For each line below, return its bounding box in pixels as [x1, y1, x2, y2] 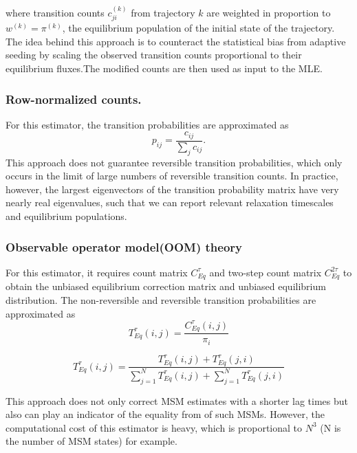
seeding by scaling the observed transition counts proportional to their [6, 47, 302, 62]
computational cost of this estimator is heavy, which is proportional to [6, 420, 303, 434]
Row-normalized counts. [6, 90, 142, 107]
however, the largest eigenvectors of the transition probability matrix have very [6, 181, 339, 196]
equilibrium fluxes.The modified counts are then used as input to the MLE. [6, 61, 323, 76]
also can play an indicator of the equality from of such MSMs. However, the [6, 407, 325, 421]
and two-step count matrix [209, 265, 322, 279]
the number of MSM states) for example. [6, 434, 177, 448]
